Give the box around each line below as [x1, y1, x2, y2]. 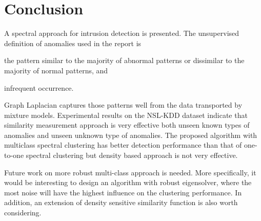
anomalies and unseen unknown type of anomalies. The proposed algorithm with [4, 129, 257, 140]
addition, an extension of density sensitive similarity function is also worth [4, 197, 238, 208]
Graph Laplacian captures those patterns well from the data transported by [4, 99, 243, 110]
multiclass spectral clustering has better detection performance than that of [4, 139, 242, 150]
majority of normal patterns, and [4, 65, 108, 75]
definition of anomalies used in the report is [4, 37, 142, 48]
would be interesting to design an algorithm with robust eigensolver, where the [4, 177, 252, 188]
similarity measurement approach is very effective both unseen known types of [4, 119, 250, 130]
